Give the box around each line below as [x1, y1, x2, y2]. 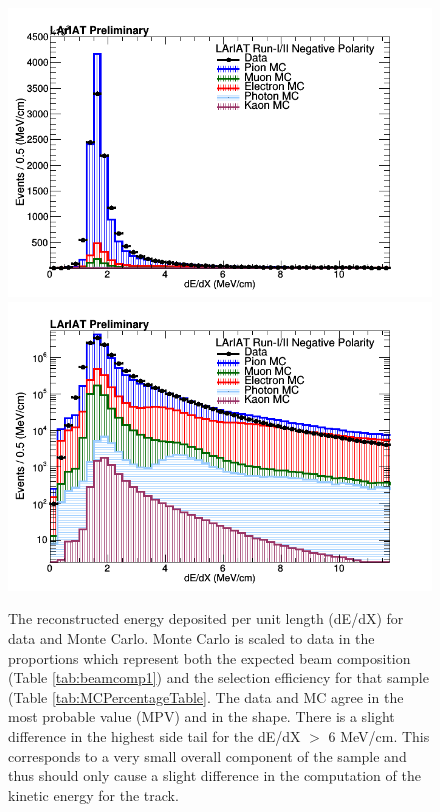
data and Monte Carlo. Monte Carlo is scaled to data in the [8, 628, 375, 649]
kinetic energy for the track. [8, 784, 179, 805]
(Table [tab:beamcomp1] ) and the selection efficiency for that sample [8, 667, 429, 688]
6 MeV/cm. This [328, 726, 430, 747]
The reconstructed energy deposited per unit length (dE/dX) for [8, 608, 404, 629]
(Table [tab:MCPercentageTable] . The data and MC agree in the [8, 686, 404, 707]
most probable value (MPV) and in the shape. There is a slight [8, 706, 395, 727]
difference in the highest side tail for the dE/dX [8, 726, 301, 747]
